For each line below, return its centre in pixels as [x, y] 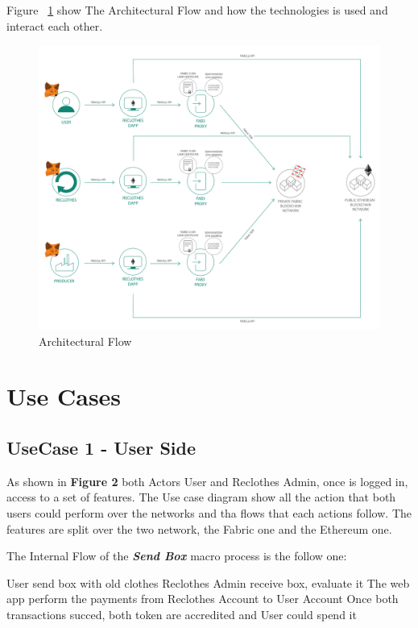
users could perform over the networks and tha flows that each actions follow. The [209, 512]
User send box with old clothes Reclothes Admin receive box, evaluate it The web [208, 582]
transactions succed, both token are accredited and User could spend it [182, 614]
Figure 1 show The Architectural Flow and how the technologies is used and [197, 10]
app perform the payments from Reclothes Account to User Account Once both [203, 599]
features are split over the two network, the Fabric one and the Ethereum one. [199, 528]
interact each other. [55, 25]
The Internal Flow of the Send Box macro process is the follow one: [177, 556]
